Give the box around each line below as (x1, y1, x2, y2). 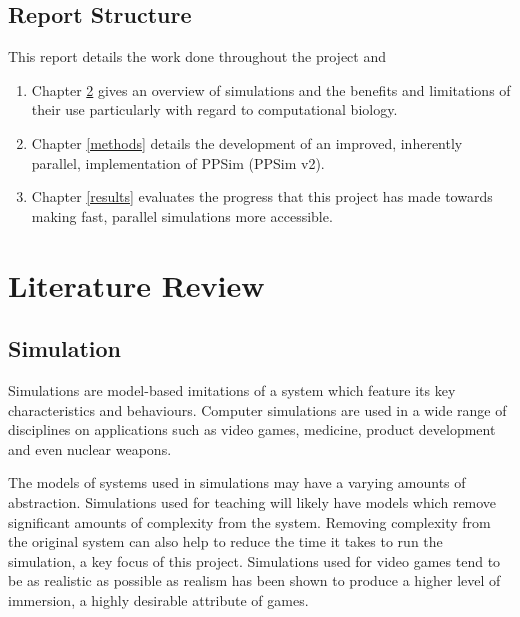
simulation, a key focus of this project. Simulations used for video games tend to (8, 550, 501, 571)
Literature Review (8, 264, 265, 305)
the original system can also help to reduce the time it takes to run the (8, 531, 443, 552)
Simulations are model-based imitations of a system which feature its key (8, 379, 456, 400)
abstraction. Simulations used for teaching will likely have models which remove (8, 491, 497, 512)
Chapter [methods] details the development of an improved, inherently (31, 132, 463, 153)
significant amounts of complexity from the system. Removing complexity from (8, 511, 491, 532)
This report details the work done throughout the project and (8, 46, 386, 67)
